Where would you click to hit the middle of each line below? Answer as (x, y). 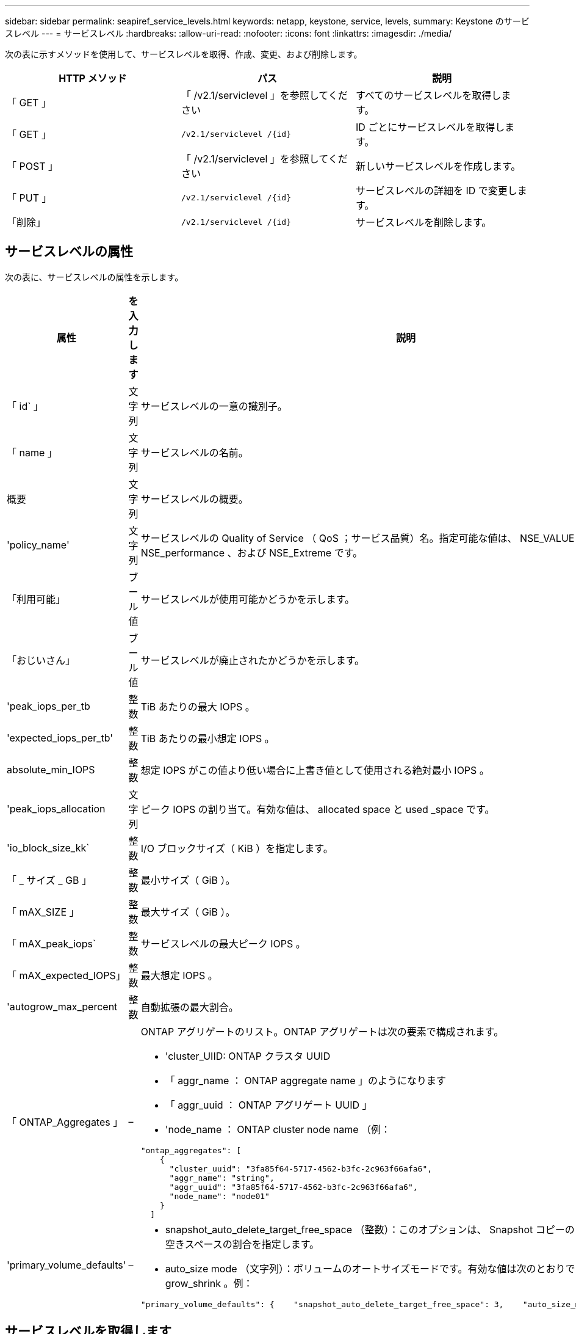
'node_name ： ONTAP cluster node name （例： (278, 1129)
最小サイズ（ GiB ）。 (188, 880)
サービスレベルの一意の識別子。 (214, 406)
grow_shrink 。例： (209, 1283)
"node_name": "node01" (219, 1196)
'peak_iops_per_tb (49, 706)
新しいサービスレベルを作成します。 (438, 166)
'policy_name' (38, 545)
